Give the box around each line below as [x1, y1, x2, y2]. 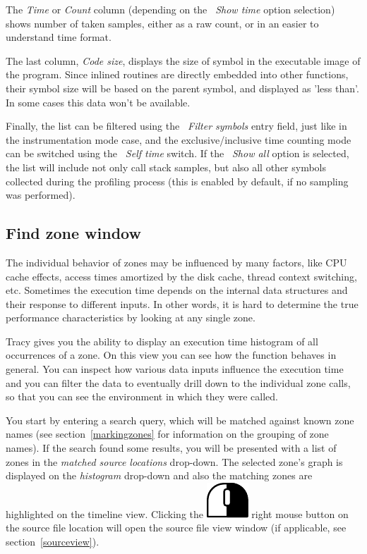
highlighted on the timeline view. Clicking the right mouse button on [6, 506, 349, 521]
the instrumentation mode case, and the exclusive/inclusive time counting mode [6, 132, 351, 147]
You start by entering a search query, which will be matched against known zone [6, 412, 354, 427]
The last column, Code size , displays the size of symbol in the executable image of [6, 53, 361, 68]
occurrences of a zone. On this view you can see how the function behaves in [6, 347, 337, 362]
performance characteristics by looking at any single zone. [6, 310, 255, 325]
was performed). [6, 187, 76, 202]
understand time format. [6, 30, 112, 44]
